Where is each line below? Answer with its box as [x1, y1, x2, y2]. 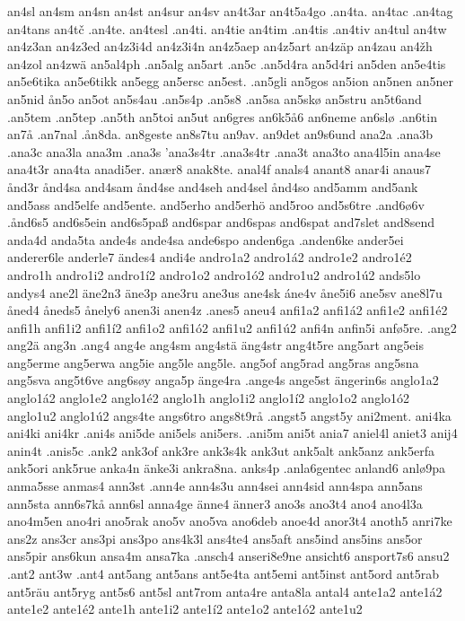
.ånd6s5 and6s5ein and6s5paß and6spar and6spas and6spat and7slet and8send [7, 213, 435, 232]
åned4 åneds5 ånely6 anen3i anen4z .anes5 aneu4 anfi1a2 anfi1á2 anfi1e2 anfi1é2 [7, 301, 448, 319]
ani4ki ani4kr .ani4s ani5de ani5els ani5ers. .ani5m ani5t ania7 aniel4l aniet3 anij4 [7, 424, 458, 442]
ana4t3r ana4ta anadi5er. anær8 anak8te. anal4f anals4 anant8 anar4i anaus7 [7, 160, 432, 179]
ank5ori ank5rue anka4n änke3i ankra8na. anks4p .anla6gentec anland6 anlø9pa [7, 459, 445, 477]
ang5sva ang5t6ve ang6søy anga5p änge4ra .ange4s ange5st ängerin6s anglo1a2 [7, 371, 439, 389]
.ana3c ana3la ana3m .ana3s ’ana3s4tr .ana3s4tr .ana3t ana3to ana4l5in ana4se [7, 142, 441, 161]
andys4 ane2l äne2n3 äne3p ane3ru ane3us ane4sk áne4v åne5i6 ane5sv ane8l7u [7, 283, 443, 302]
